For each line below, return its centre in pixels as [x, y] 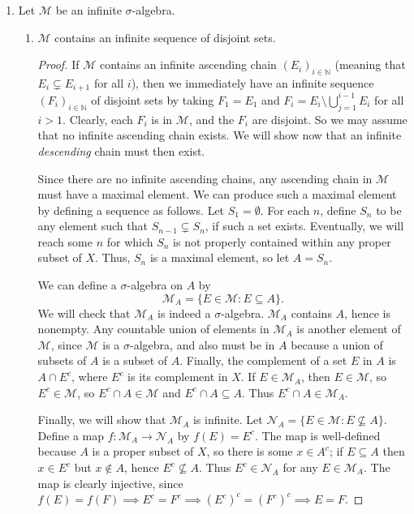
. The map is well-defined [317, 435]
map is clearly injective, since [110, 483]
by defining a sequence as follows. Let [131, 210]
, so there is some [250, 451]
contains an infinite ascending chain [188, 64]
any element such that [93, 226]
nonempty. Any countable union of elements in [153, 329]
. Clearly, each [98, 119]
